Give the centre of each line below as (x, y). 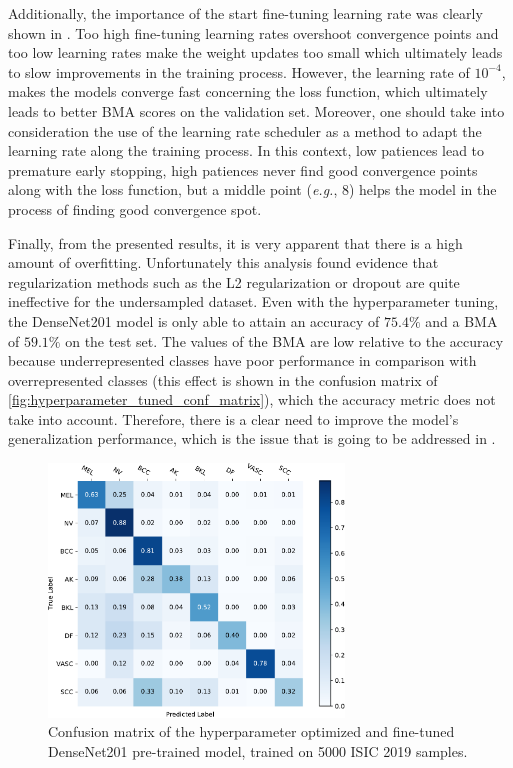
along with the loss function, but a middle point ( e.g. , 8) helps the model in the (252, 189)
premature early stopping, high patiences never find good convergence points (243, 169)
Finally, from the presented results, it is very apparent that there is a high (235, 242)
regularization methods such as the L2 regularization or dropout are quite (234, 281)
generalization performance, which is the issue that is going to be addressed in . (252, 438)
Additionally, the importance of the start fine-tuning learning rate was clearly (245, 13)
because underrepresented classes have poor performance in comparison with (242, 360)
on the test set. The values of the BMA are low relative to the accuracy (284, 340)
